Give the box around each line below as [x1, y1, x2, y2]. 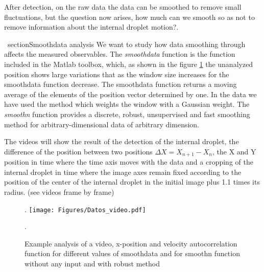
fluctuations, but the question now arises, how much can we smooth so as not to [4, 11, 255, 22]
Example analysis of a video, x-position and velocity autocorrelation [25, 238, 237, 248]
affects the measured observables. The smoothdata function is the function [4, 49, 235, 59]
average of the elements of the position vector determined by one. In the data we [4, 88, 257, 99]
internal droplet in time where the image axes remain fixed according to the [4, 166, 242, 177]
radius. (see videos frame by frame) [4, 186, 114, 197]
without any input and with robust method [25, 258, 160, 268]
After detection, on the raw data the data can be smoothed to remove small [4, 2, 242, 12]
